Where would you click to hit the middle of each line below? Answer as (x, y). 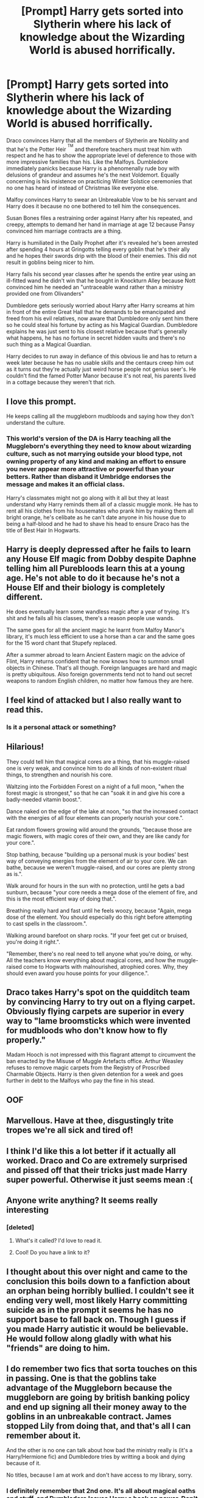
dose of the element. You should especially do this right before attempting (99, 917)
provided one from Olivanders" (45, 294)
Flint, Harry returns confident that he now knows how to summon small (95, 662)
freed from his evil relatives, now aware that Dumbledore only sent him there (102, 318)
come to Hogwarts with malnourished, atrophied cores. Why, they (106, 966)
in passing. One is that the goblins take (82, 1378)
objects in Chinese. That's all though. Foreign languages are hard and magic (102, 668)
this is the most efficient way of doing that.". (62, 899)
